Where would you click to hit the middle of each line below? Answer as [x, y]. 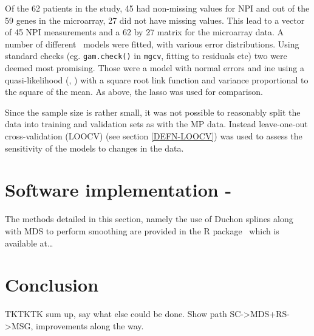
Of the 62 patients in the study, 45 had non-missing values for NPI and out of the [157, 8]
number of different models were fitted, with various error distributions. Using [152, 44]
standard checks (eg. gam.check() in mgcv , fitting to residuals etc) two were [146, 56]
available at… [29, 243]
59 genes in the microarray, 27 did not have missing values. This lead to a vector [155, 20]
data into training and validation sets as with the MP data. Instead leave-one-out [156, 124]
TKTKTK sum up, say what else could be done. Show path [116, 314]
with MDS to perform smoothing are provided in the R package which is [142, 230]
